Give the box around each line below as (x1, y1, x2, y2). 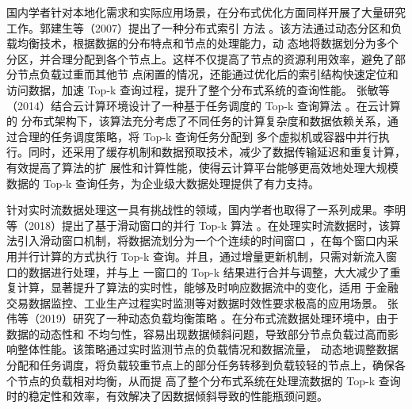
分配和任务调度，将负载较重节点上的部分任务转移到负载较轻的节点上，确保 (6, 357, 395, 373)
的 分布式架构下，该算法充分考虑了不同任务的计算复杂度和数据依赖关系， (6, 113, 387, 129)
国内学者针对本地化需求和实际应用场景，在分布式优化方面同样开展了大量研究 (6, 4, 406, 20)
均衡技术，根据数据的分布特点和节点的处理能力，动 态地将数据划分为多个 (17, 35, 399, 52)
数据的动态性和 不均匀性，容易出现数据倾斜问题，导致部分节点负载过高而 (6, 325, 387, 342)
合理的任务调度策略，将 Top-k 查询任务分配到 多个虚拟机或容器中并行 (17, 128, 379, 144)
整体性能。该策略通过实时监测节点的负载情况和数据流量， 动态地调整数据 (17, 341, 399, 357)
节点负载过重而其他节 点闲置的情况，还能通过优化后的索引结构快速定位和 (17, 66, 399, 82)
